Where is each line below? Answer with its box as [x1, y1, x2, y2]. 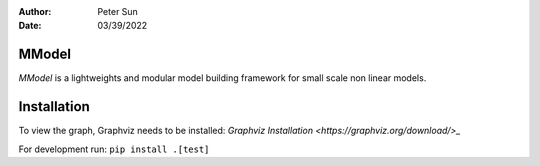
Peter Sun [97, 6, 139, 17]
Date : [18, 20, 42, 32]
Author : [18, 6, 52, 17]
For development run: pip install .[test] [18, 143, 210, 155]
